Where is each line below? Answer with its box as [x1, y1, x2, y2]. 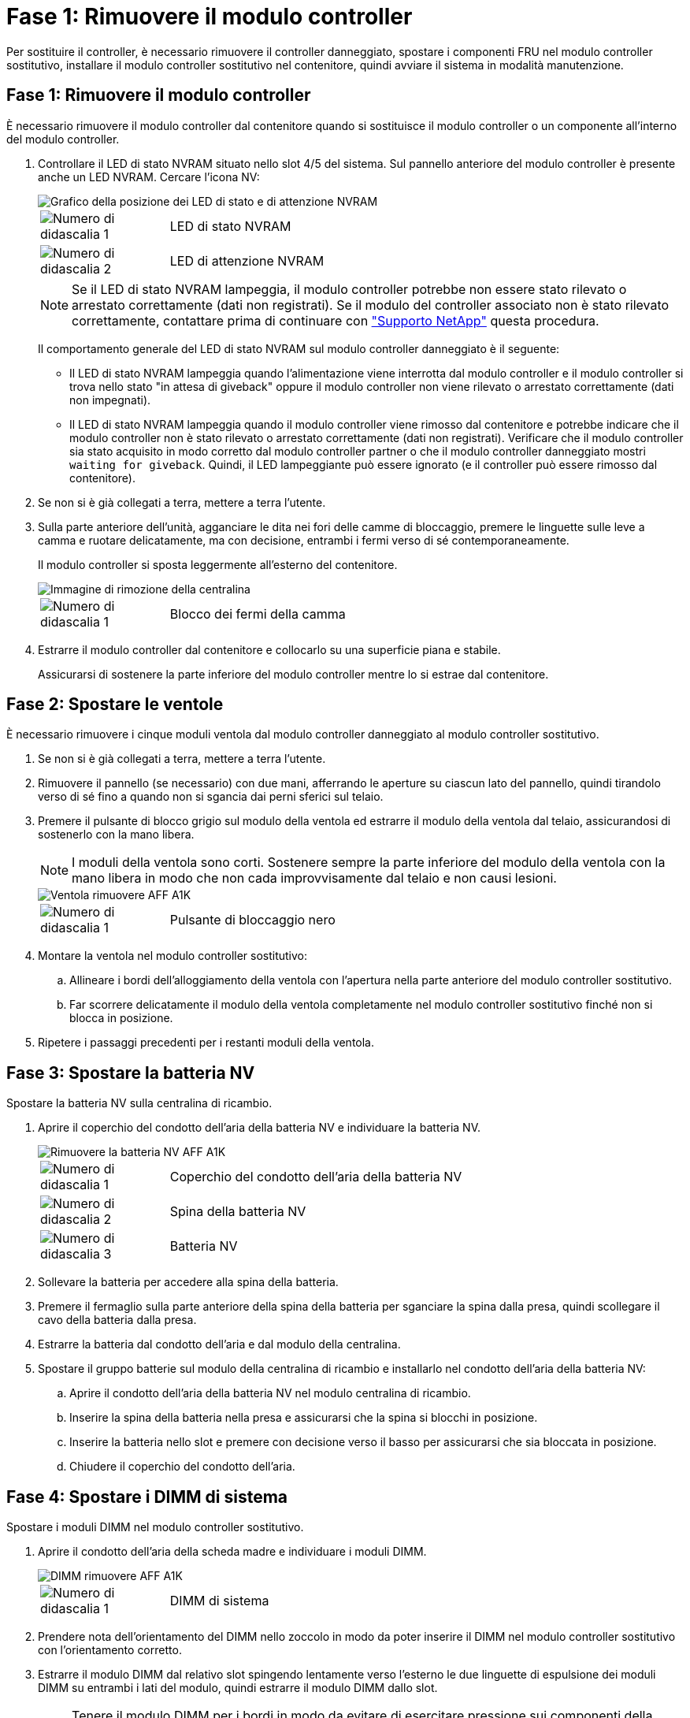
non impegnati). [69, 392, 151, 407]
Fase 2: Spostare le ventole [6, 694, 224, 715]
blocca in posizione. [69, 1011, 173, 1025]
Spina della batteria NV [169, 1203, 306, 1220]
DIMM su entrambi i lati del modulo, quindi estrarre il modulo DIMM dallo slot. [38, 1681, 438, 1695]
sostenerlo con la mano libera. [38, 827, 195, 842]
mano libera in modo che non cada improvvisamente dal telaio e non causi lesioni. [72, 870, 557, 887]
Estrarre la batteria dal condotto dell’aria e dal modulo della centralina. [38, 1337, 401, 1352]
